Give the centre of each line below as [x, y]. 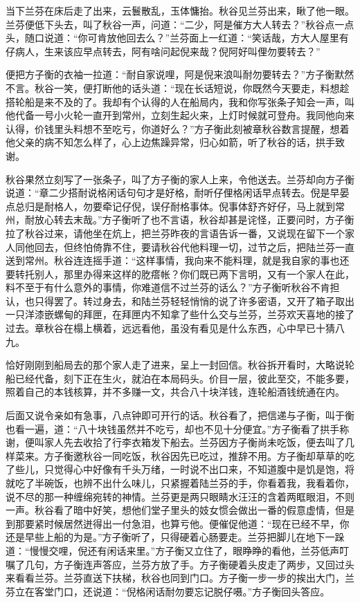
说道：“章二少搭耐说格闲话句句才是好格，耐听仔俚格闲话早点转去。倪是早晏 [178, 193]
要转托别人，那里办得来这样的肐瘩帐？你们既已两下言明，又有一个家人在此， [180, 273]
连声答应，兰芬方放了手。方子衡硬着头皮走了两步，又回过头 [218, 564]
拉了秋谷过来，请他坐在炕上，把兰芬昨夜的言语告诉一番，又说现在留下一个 [175, 233]
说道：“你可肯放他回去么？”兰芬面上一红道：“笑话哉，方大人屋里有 [196, 38]
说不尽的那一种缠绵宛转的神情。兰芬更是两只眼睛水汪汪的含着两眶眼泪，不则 [180, 496]
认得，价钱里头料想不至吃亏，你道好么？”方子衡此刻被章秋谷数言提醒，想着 [178, 128]
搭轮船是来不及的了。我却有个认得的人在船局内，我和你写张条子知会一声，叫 [180, 101]
